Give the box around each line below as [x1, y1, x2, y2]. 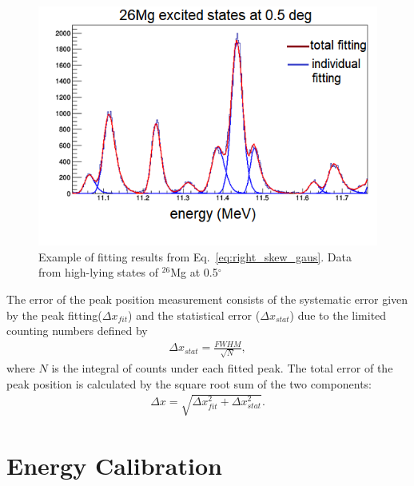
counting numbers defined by [6, 322, 148, 339]
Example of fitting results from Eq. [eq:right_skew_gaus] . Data [38, 248, 352, 265]
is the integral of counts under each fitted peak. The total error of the [51, 360, 393, 376]
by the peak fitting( [6, 306, 102, 323]
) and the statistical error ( [128, 306, 261, 323]
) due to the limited [289, 306, 387, 323]
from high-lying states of [38, 264, 158, 281]
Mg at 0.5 [170, 264, 218, 281]
